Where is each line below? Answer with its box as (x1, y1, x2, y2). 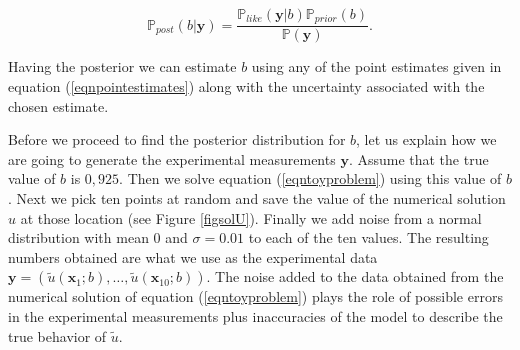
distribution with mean (8, 227, 149, 248)
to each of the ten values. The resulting (248, 227, 489, 248)
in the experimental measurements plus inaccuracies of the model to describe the (8, 306, 503, 327)
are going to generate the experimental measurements (8, 148, 336, 169)
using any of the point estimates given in (251, 56, 502, 77)
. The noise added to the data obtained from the (206, 266, 504, 287)
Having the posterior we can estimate (8, 56, 237, 77)
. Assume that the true (348, 148, 489, 169)
